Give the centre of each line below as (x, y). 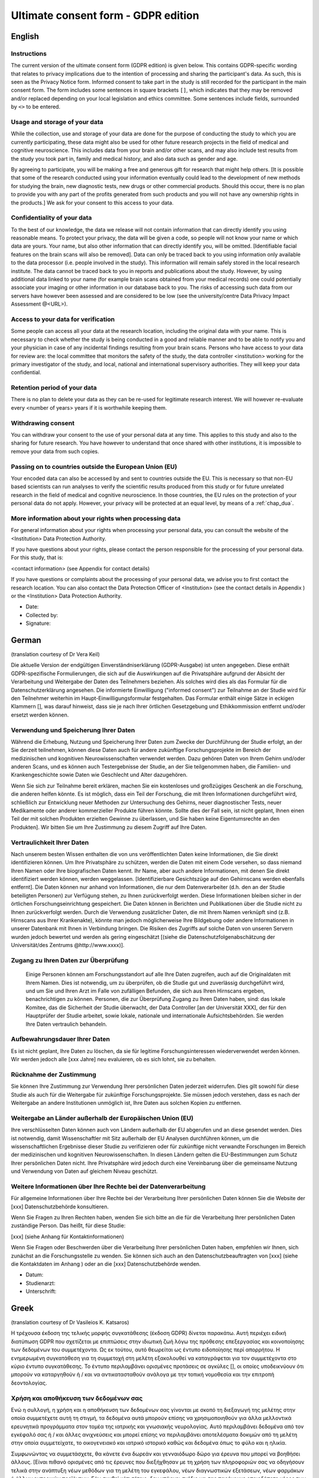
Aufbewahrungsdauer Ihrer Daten (61, 1039)
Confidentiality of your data (51, 218)
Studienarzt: (40, 1283)
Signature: (38, 623)
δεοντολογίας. (29, 1383)
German (26, 640)
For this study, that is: (37, 558)
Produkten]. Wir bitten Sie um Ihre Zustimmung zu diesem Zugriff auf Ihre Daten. (109, 827)
